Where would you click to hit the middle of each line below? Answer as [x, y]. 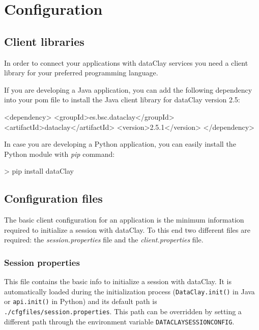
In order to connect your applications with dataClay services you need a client [126, 62]
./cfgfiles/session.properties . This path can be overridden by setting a [123, 311]
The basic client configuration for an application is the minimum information [124, 220]
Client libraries [44, 41]
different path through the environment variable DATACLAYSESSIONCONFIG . [119, 321]
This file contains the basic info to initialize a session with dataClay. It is [118, 281]
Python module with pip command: [60, 154]
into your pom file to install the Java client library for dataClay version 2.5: [122, 100]
